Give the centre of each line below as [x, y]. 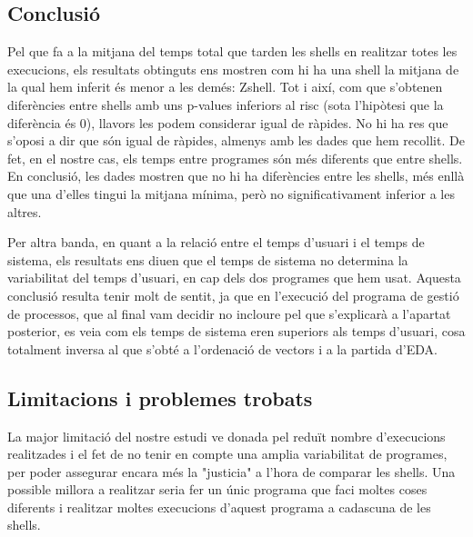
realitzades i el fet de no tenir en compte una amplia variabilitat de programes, [227, 454]
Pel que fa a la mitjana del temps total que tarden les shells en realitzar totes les [232, 51]
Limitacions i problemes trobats [160, 398]
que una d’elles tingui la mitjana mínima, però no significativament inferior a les [231, 193]
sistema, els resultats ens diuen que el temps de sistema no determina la [208, 259]
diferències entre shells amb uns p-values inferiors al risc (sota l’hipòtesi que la [226, 104]
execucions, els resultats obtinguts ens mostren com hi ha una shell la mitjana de [233, 69]
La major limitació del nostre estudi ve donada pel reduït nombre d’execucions [226, 436]
